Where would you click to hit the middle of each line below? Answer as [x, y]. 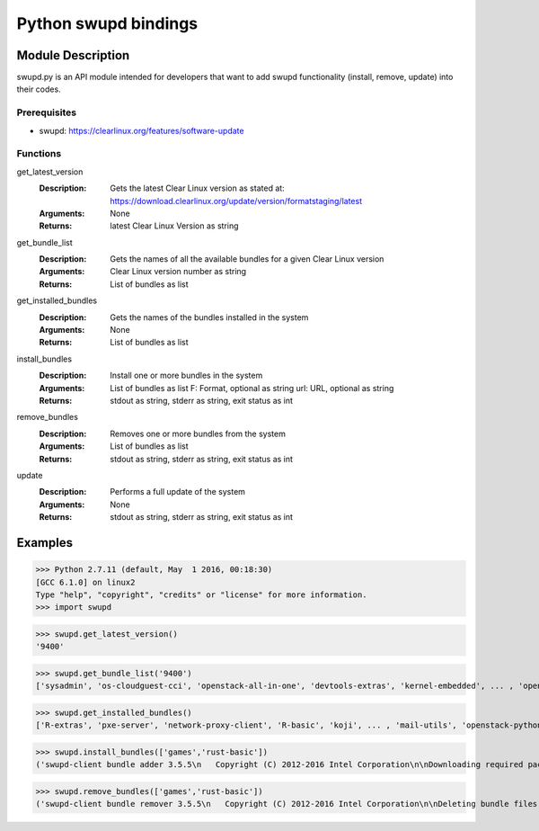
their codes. [39, 89]
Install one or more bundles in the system [186, 375]
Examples [45, 543]
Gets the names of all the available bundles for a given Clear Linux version [247, 259]
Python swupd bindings [107, 23]
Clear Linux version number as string [178, 272]
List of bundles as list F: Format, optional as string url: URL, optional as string [252, 388]
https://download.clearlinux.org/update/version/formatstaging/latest [236, 201]
